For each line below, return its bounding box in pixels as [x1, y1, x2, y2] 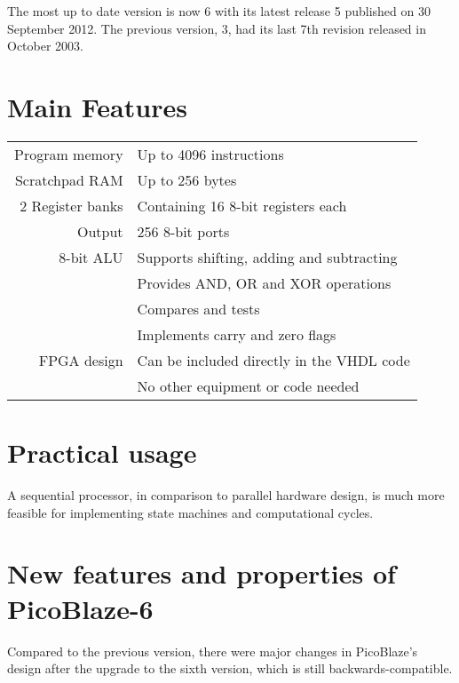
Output [76, 220, 123, 242]
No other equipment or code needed [137, 375, 360, 396]
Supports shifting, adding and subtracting [137, 246, 398, 267]
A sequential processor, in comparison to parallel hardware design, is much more [7, 486, 445, 504]
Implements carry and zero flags [137, 323, 336, 345]
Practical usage [7, 434, 197, 471]
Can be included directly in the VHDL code [137, 349, 410, 370]
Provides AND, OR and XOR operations [137, 272, 392, 293]
